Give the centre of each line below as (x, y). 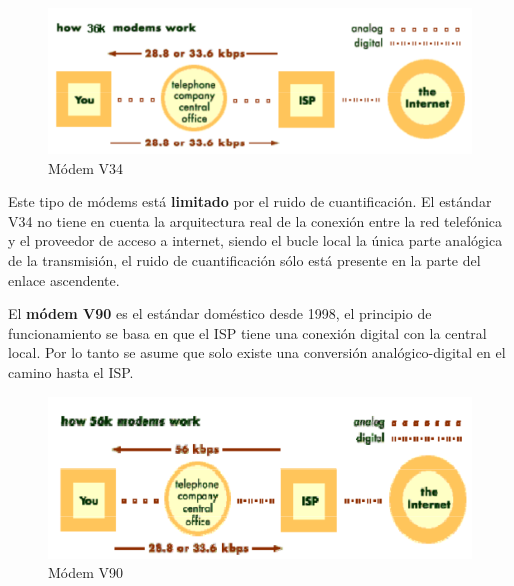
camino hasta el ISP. (71, 371)
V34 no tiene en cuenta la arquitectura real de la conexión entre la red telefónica (255, 220)
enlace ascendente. (64, 279)
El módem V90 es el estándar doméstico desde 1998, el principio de (220, 313)
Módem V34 (86, 167)
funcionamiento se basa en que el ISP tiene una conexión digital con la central (247, 332)
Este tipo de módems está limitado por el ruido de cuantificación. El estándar (250, 201)
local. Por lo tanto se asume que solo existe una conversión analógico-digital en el (257, 352)
